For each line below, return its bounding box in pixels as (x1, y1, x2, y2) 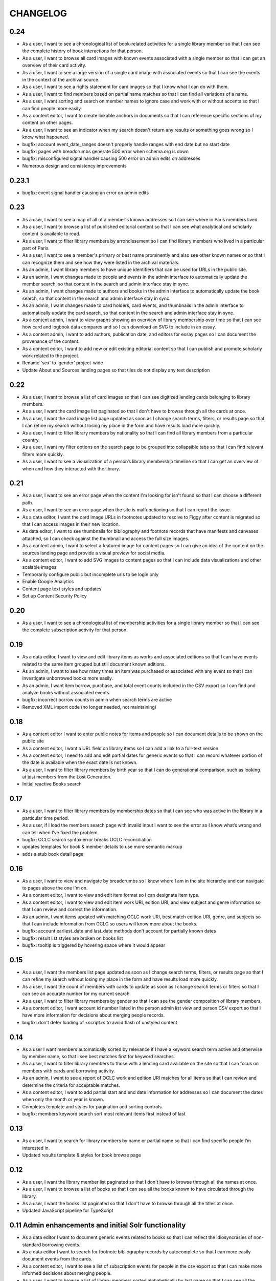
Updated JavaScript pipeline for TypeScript (22, 1207, 113, 1214)
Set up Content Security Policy (22, 592, 87, 599)
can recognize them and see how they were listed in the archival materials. (22, 259, 180, 265)
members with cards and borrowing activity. (22, 1067, 115, 1073)
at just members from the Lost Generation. (22, 774, 112, 780)
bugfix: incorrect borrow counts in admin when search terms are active (22, 697, 172, 703)
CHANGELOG (9, 8, 67, 19)
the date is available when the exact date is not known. (22, 759, 138, 766)
